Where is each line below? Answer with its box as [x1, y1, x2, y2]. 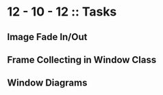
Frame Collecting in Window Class [7, 54, 157, 65]
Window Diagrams [7, 77, 88, 89]
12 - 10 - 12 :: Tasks [7, 4, 117, 20]
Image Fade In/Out [7, 31, 88, 43]
